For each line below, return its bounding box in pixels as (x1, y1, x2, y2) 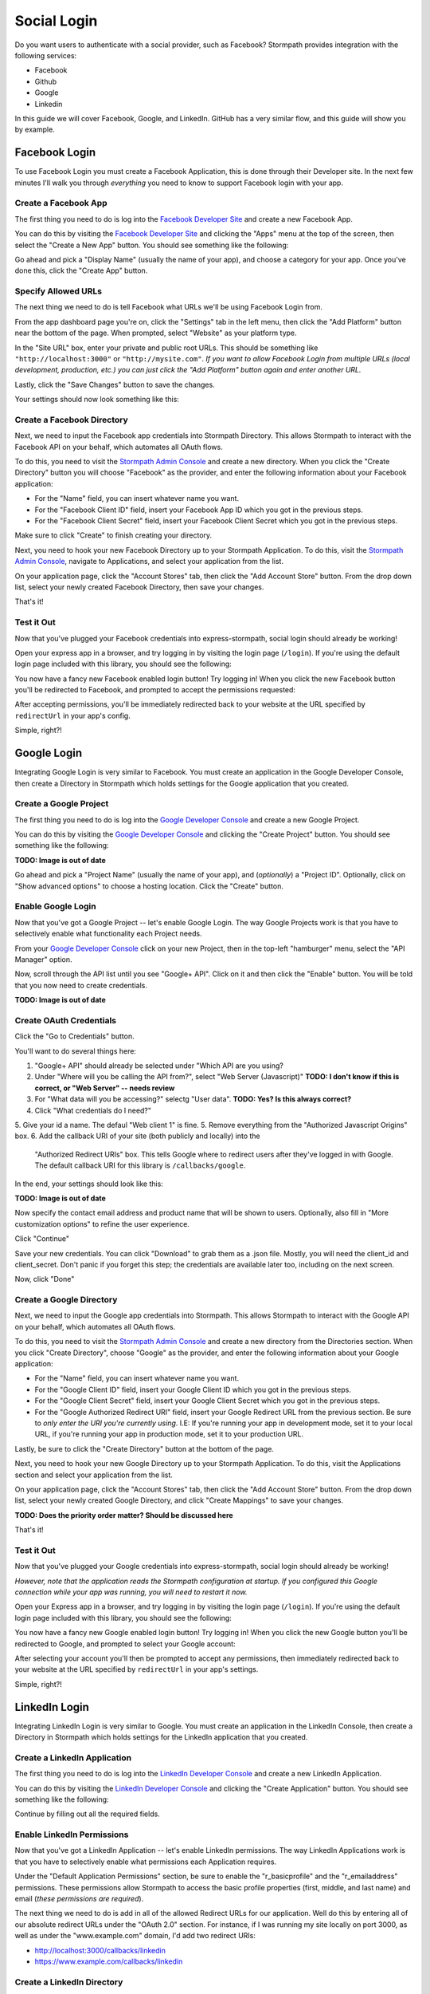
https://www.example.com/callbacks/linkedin (34, 1957, 183, 1966)
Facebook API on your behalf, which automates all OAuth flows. (14, 442, 223, 451)
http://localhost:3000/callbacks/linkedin (34, 1945, 166, 1955)
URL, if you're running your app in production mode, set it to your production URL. (34, 1429, 304, 1439)
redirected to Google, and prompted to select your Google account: (14, 1639, 236, 1649)
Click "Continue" (14, 1234, 70, 1243)
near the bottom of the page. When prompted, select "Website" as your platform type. (14, 328, 298, 338)
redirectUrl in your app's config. (14, 711, 131, 720)
